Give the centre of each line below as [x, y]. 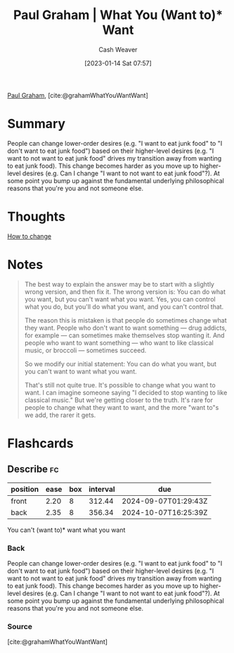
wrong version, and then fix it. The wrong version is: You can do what [125, 292]
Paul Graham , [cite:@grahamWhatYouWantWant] [78, 95]
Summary [36, 124]
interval [102, 489]
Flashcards [40, 443]
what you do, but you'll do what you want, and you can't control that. [124, 306]
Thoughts [36, 217]
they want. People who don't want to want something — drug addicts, [125, 328]
